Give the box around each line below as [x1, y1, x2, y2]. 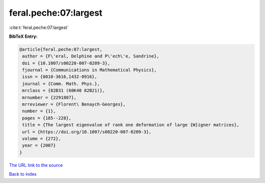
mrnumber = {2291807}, [22, 95, 77, 100]
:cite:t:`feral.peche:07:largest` [9, 25, 69, 30]
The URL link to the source [9, 162, 63, 168]
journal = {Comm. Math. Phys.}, [22, 81, 100, 86]
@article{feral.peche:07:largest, [19, 47, 103, 52]
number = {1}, [22, 108, 56, 114]
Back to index [9, 171, 37, 177]
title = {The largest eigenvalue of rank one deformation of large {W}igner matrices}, [22, 122, 240, 128]
